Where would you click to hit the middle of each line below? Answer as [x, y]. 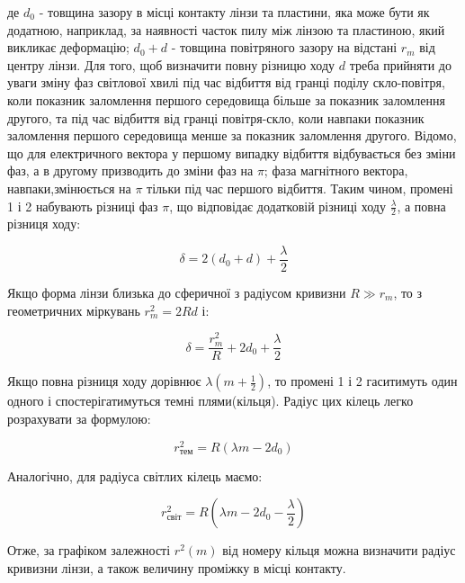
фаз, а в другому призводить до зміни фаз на [130, 170]
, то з [408, 293]
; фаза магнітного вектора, [336, 170]
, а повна [421, 206]
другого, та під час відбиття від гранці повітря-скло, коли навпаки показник [216, 117]
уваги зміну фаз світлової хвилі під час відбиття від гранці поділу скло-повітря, [226, 82]
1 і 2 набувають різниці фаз [83, 206]
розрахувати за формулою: [79, 418]
